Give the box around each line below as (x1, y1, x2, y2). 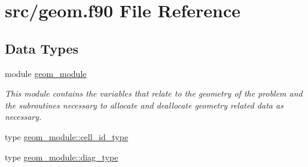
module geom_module (5, 67, 87, 79)
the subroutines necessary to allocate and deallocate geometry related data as (5, 98, 283, 111)
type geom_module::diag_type (5, 150, 118, 163)
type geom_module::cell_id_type (5, 130, 129, 143)
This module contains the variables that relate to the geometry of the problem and (5, 87, 303, 100)
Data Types (5, 39, 78, 57)
